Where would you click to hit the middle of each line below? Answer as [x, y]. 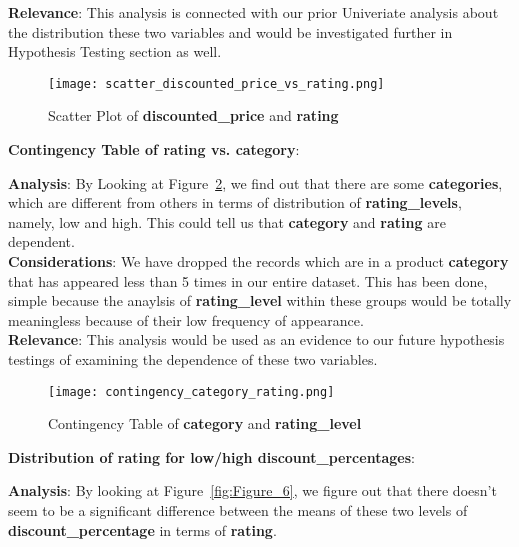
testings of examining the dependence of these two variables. [193, 358]
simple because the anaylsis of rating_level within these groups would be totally [260, 300]
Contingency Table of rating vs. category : [154, 149]
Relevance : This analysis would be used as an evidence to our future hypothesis [256, 339]
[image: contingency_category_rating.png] [191, 391]
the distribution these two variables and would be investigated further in [230, 31]
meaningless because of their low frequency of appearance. [186, 319]
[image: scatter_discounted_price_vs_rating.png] [216, 83]
